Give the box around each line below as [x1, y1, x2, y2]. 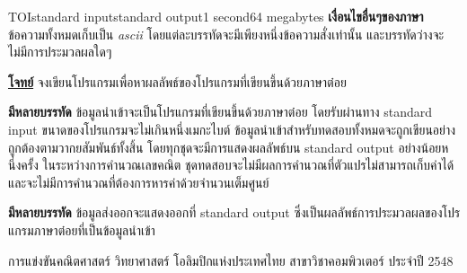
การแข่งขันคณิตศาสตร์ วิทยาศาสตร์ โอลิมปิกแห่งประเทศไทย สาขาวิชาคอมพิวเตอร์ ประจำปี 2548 [8, 251, 454, 269]
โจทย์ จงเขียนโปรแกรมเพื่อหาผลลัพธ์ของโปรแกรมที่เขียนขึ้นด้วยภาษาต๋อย [8, 72, 347, 91]
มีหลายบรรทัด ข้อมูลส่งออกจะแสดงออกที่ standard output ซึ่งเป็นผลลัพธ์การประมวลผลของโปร [8, 203, 461, 222]
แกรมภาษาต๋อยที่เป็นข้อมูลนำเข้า [8, 220, 155, 239]
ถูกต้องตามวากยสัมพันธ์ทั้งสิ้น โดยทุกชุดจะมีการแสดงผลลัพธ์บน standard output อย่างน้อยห [8, 137, 449, 156]
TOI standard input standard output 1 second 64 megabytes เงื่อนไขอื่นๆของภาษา [8, 7, 424, 25]
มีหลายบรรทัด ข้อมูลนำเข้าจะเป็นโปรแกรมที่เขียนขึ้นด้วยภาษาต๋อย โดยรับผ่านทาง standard [8, 102, 433, 121]
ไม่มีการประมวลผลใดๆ [8, 42, 112, 61]
